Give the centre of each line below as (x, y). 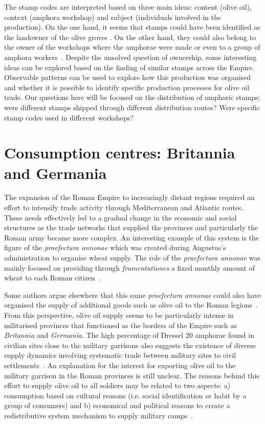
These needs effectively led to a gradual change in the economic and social (120, 217)
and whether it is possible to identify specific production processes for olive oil (127, 87)
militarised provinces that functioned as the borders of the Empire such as (121, 325)
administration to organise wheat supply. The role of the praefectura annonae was (132, 257)
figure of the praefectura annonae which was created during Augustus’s (115, 247)
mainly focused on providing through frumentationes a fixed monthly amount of (129, 267)
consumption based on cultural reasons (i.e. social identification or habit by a (125, 395)
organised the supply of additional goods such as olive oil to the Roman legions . (131, 305)
